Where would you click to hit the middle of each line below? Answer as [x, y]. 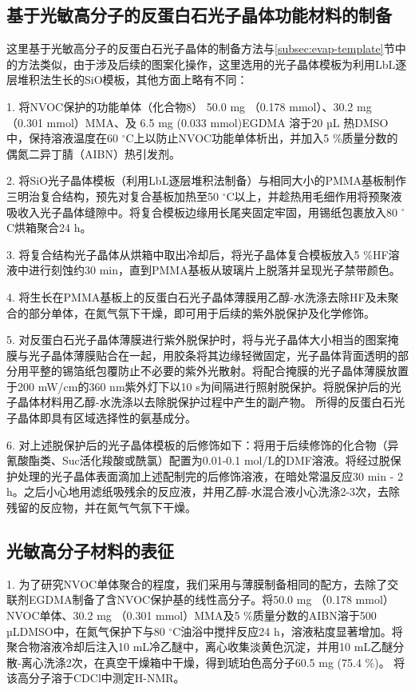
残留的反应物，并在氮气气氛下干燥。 [101, 507]
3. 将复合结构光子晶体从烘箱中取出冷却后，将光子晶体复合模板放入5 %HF [198, 254]
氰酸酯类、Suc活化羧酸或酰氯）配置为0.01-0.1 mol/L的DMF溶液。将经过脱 [198, 460]
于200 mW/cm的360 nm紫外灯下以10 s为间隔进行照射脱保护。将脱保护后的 [198, 386]
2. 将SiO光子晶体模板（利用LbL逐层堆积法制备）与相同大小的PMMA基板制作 [207, 180]
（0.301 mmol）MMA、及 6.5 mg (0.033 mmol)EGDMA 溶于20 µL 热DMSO [198, 122]
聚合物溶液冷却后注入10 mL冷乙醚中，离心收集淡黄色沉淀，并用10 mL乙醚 [200, 647]
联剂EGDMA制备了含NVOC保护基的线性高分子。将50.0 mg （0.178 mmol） [200, 599]
